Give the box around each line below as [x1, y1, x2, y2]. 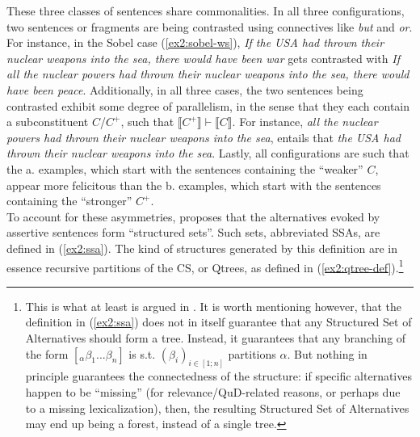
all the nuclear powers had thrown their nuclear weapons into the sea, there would [6, 65, 409, 82]
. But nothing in [287, 345, 367, 362]
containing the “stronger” [6, 192, 132, 209]
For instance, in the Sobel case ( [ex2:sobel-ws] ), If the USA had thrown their [6, 34, 384, 51]
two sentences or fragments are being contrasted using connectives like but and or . [6, 18, 413, 35]
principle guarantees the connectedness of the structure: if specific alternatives [25, 368, 412, 384]
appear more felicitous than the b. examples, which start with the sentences [6, 176, 381, 193]
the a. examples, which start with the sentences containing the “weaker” [6, 160, 363, 177]
